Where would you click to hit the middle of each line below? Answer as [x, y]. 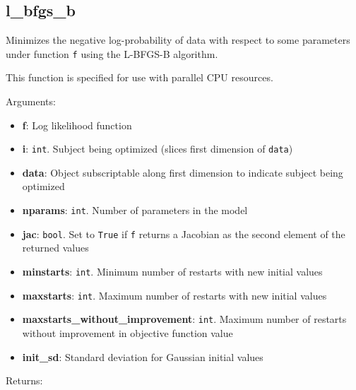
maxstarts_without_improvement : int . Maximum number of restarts [184, 319]
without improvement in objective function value [127, 332]
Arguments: [31, 101]
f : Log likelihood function [77, 125]
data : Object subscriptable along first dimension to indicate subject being [183, 172]
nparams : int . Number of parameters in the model [135, 210]
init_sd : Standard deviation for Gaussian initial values [143, 356]
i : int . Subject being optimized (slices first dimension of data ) [158, 149]
